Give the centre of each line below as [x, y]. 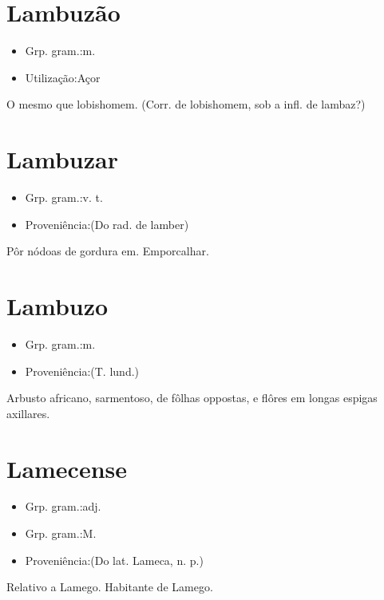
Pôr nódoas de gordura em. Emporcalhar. [108, 251]
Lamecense [67, 468]
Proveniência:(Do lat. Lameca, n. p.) [114, 560]
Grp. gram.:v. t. [64, 197]
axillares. [28, 413]
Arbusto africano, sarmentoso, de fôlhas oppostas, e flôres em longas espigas [192, 398]
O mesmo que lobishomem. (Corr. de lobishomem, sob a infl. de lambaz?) [186, 104]
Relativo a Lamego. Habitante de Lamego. [110, 587]
